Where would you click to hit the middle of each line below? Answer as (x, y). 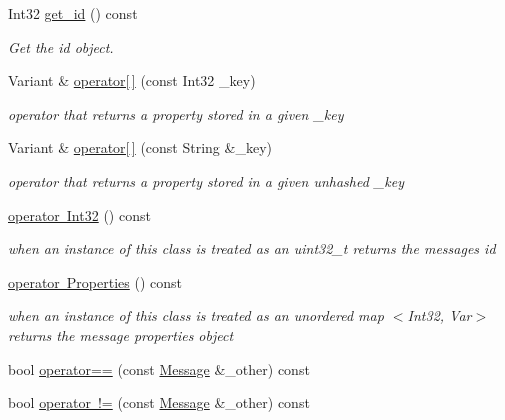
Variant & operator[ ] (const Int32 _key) (132, 80)
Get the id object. (61, 46)
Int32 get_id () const (73, 13)
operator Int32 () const (79, 214)
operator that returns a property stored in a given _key (176, 113)
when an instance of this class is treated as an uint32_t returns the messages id (252, 248)
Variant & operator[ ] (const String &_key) (140, 147)
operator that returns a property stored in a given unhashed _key (206, 180)
